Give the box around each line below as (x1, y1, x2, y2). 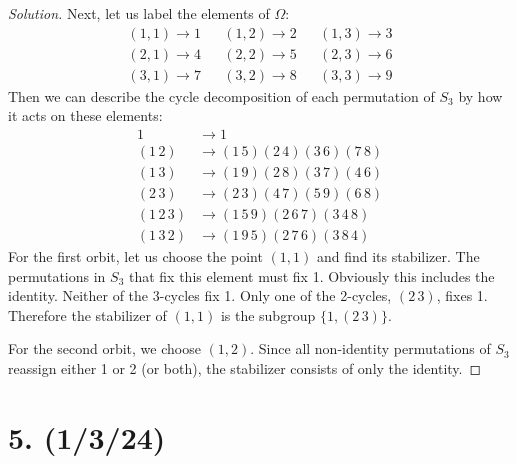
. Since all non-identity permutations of (250, 338, 491, 359)
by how (458, 85, 503, 106)
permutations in (8, 265, 106, 286)
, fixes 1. (436, 285, 488, 306)
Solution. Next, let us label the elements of (8, 3, 270, 23)
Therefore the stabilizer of (8, 304, 167, 325)
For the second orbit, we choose (8, 338, 201, 359)
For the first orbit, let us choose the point (8, 246, 263, 267)
